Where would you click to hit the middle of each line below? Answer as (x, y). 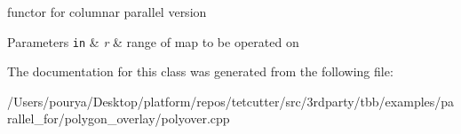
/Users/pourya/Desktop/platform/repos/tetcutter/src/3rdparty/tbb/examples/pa (231, 101)
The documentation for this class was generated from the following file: (200, 71)
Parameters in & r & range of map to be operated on (153, 41)
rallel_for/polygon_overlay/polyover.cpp (119, 118)
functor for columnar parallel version (107, 12)
